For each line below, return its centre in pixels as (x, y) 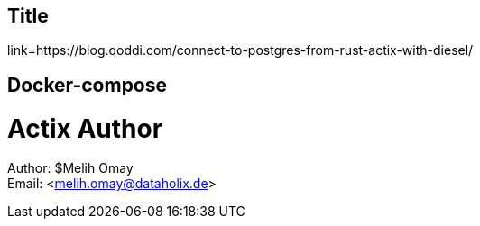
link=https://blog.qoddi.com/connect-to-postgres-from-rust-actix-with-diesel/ (240, 50)
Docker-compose (88, 85)
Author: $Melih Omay (70, 168)
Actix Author (85, 128)
